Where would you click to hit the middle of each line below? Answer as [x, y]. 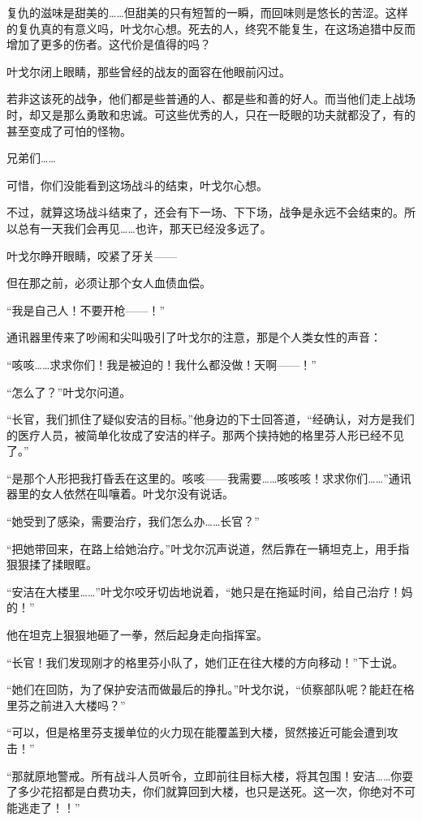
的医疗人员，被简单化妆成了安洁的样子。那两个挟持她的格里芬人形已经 [194, 434]
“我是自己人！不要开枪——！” [86, 309]
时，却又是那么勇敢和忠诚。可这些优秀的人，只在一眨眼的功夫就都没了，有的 [211, 114]
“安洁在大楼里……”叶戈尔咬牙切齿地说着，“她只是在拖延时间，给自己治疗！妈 [210, 591]
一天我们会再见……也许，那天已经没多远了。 [156, 228]
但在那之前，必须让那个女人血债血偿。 [109, 283]
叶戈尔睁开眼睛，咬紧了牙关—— [92, 255]
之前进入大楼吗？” [77, 705]
